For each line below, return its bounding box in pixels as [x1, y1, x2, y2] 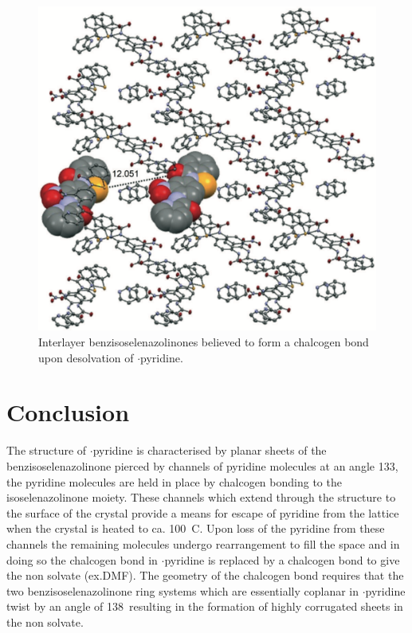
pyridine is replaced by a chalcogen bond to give [164, 551, 400, 568]
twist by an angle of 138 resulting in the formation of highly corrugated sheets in [6, 598, 403, 615]
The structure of [6, 442, 87, 459]
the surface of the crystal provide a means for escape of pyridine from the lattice [6, 504, 399, 521]
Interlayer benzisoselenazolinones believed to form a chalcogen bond [38, 334, 369, 350]
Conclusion [6, 396, 130, 428]
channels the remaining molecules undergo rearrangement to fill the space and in [6, 535, 400, 552]
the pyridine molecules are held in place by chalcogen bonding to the [6, 473, 342, 490]
